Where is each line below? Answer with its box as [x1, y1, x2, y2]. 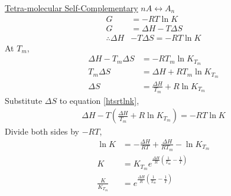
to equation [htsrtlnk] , [59, 94, 139, 106]
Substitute [5, 94, 43, 106]
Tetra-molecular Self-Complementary [5, 2, 138, 14]
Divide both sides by [5, 125, 79, 138]
